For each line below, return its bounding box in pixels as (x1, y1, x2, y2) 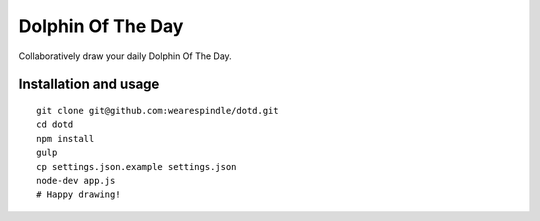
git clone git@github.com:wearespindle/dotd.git (36, 105, 279, 116)
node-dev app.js (36, 175, 116, 186)
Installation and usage (18, 76, 160, 93)
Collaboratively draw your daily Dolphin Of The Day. (18, 50, 232, 62)
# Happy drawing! (36, 189, 121, 200)
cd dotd (36, 119, 74, 130)
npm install (36, 133, 95, 144)
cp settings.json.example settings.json (36, 161, 237, 172)
